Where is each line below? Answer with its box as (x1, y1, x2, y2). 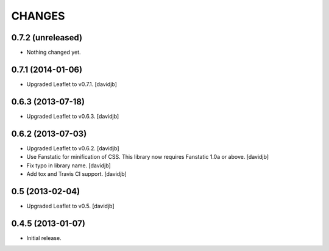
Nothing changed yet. (26, 49, 82, 56)
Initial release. (26, 234, 62, 241)
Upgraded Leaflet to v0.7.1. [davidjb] (26, 80, 117, 88)
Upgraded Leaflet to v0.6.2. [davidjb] (26, 144, 119, 152)
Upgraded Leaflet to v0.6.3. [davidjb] (26, 112, 119, 120)
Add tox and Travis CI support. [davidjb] (26, 170, 127, 177)
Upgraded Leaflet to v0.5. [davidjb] (26, 202, 115, 209)
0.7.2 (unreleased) (11, 32, 82, 43)
